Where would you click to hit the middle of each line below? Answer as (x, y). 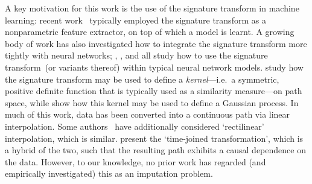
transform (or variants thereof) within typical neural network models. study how (154, 67)
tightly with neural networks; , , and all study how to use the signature (136, 55)
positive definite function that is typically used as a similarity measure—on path (154, 91)
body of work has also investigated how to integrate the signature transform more (156, 43)
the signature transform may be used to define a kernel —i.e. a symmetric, (142, 79)
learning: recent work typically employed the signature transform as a (135, 20)
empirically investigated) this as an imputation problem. (109, 173)
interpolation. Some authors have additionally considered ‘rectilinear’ (135, 126)
